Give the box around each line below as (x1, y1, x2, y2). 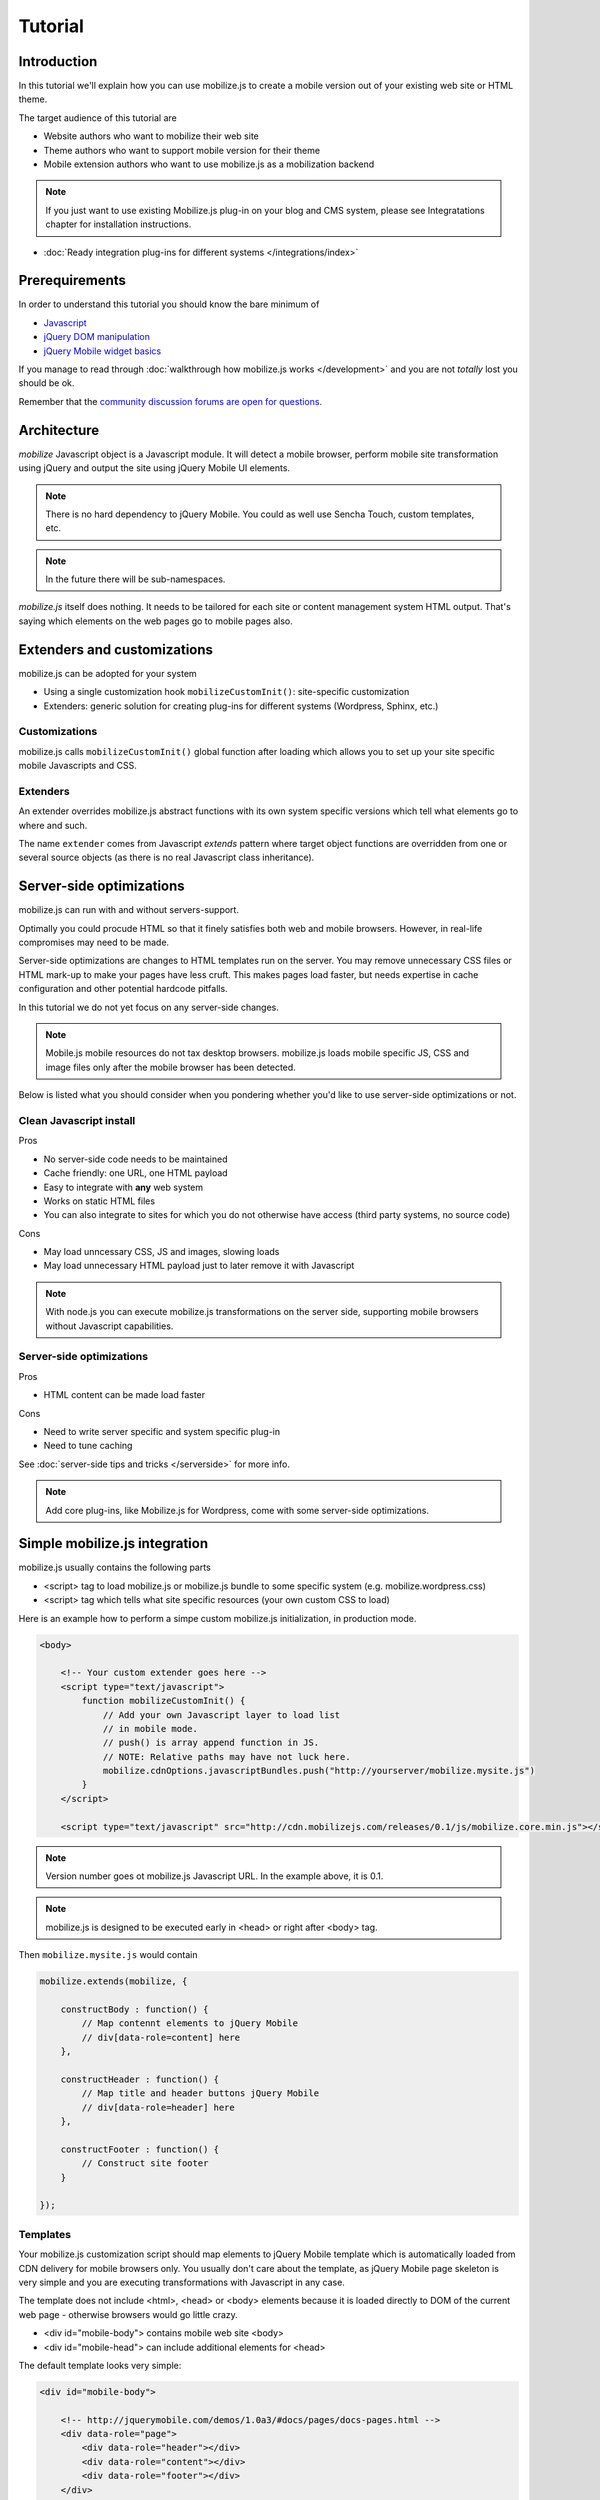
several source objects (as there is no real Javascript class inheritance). (18, 851, 315, 864)
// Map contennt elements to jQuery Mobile (81, 2018, 299, 2029)
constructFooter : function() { (60, 2143, 220, 2155)
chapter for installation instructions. (45, 218, 192, 230)
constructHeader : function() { (60, 2073, 220, 2085)
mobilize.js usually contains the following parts (18, 1561, 212, 1574)
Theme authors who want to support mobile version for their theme (43, 144, 320, 156)
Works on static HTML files (43, 1195, 155, 1207)
